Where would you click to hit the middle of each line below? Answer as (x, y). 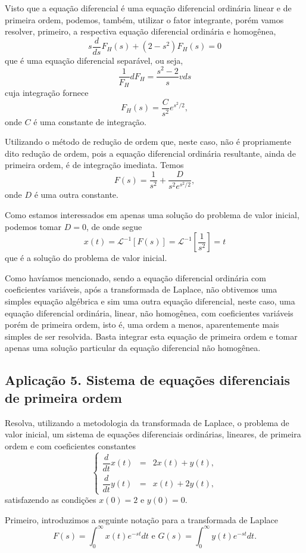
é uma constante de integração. (90, 121)
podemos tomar (33, 226)
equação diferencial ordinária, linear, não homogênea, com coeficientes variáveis (149, 313)
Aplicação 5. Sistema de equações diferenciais (147, 380)
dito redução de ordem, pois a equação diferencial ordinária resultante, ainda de (150, 153)
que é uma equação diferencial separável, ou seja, (94, 60)
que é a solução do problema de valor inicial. (86, 258)
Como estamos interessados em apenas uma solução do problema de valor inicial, (152, 215)
